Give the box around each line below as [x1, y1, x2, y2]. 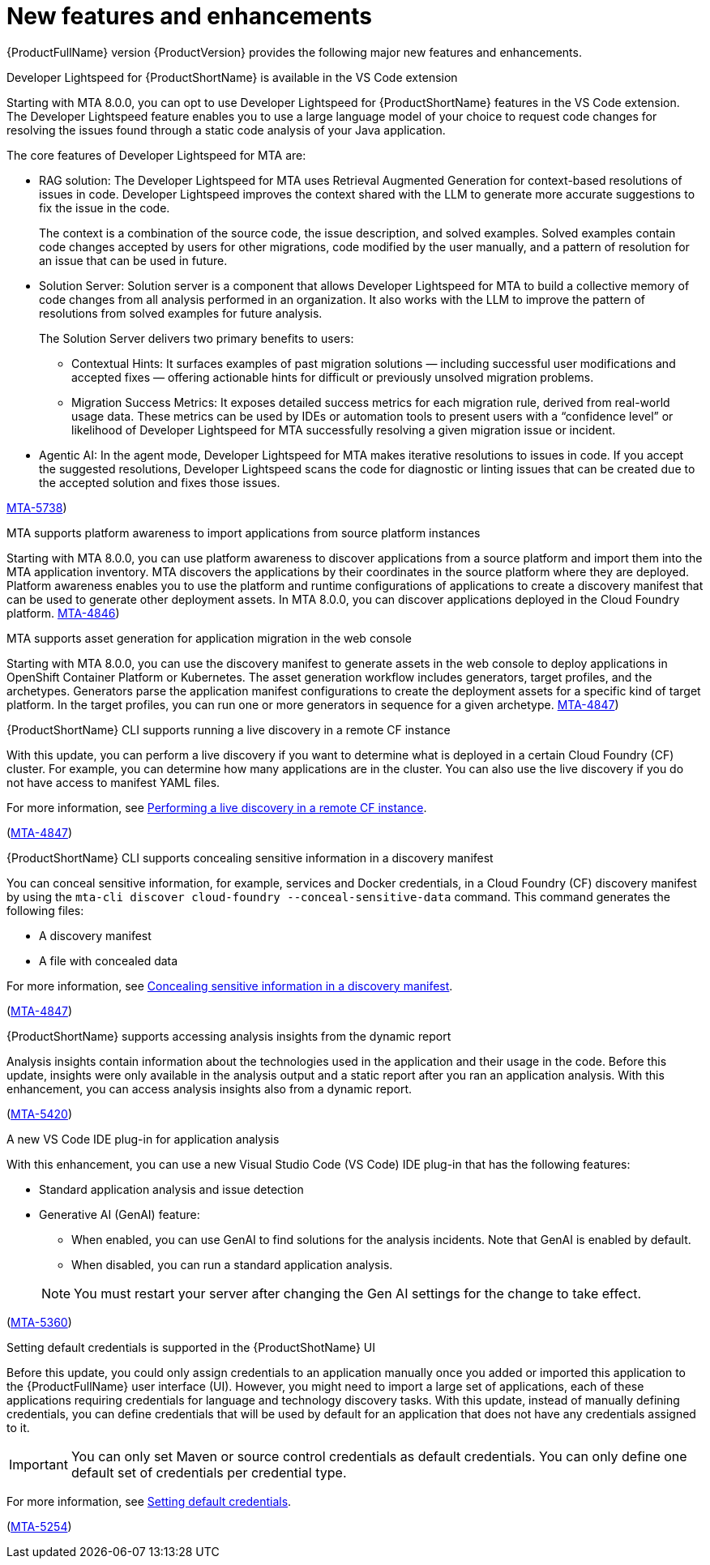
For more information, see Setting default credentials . [6, 1494, 292, 1508]
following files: [6, 903, 84, 917]
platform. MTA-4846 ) [6, 605, 120, 620]
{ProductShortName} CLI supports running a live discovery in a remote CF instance [6, 722, 451, 737]
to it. [6, 1420, 30, 1435]
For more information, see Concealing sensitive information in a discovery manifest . [6, 978, 453, 993]
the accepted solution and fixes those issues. [39, 475, 280, 490]
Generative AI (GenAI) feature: [39, 1207, 200, 1221]
